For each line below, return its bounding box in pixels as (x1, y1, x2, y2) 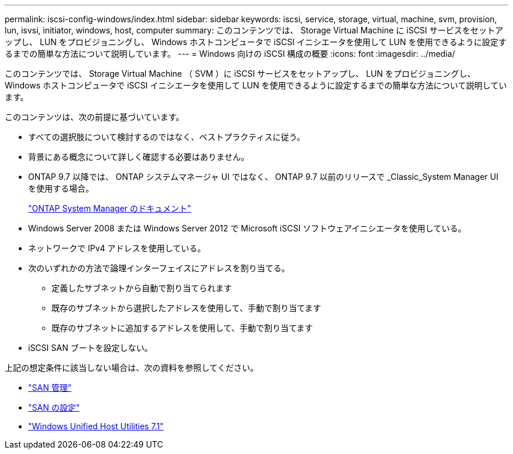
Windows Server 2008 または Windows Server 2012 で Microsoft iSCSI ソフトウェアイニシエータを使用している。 (28, 223, 466, 233)
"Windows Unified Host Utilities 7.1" (28, 421, 164, 431)
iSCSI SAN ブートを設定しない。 (28, 343, 153, 353)
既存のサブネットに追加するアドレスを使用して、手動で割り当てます (52, 323, 313, 333)
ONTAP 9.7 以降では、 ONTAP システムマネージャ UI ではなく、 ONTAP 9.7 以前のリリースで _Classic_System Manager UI (28, 172, 498, 182)
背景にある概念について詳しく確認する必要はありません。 (28, 152, 249, 162)
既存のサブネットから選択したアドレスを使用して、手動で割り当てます (52, 303, 322, 313)
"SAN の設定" (28, 402, 80, 412)
